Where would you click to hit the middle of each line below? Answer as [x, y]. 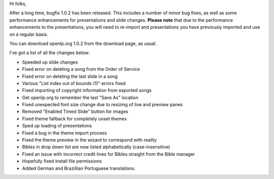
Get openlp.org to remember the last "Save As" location [80, 97]
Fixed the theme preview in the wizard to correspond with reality [89, 140]
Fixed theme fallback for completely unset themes [74, 118]
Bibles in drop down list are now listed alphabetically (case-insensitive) [96, 147]
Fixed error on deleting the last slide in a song [70, 76]
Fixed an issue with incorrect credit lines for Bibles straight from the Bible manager [109, 154]
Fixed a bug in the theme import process [64, 133]
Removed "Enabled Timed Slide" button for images [75, 112]
